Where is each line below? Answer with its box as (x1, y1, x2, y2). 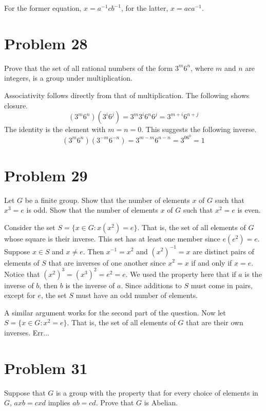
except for (4, 290, 35, 301)
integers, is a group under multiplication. (4, 72, 132, 83)
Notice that (4, 268, 40, 279)
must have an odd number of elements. (75, 290, 198, 301)
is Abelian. (144, 397, 178, 408)
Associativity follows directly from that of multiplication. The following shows (4, 89, 250, 100)
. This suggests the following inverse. (141, 124, 257, 135)
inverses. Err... (4, 327, 49, 338)
